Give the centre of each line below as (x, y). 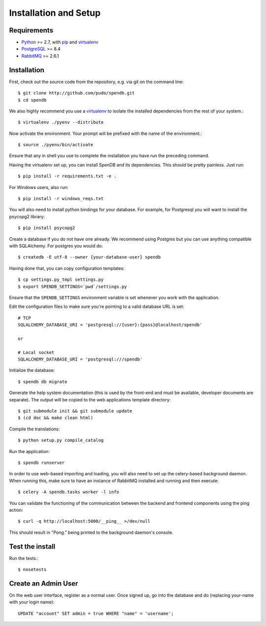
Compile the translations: (34, 429)
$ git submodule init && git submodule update (75, 411)
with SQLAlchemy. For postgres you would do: (56, 246)
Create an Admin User (44, 583)
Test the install (32, 546)
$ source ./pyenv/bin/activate (56, 145)
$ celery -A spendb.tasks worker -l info (68, 492)
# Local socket (36, 352)
